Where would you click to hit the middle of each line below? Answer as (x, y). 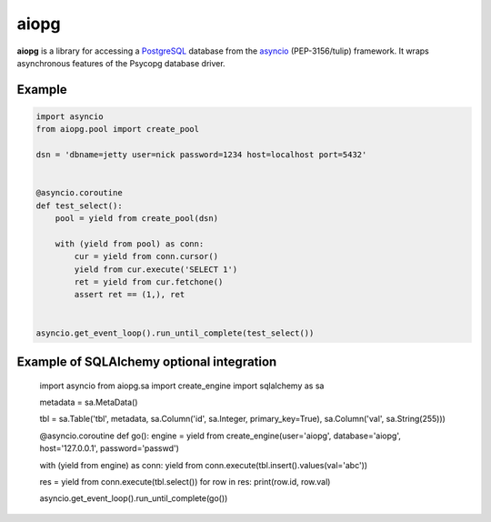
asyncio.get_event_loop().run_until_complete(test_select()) (175, 333)
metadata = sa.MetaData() (89, 402)
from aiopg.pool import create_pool (118, 129)
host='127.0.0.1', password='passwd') (109, 448)
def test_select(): (79, 206)
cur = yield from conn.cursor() (146, 256)
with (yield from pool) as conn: (130, 244)
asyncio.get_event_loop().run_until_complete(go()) (134, 498)
